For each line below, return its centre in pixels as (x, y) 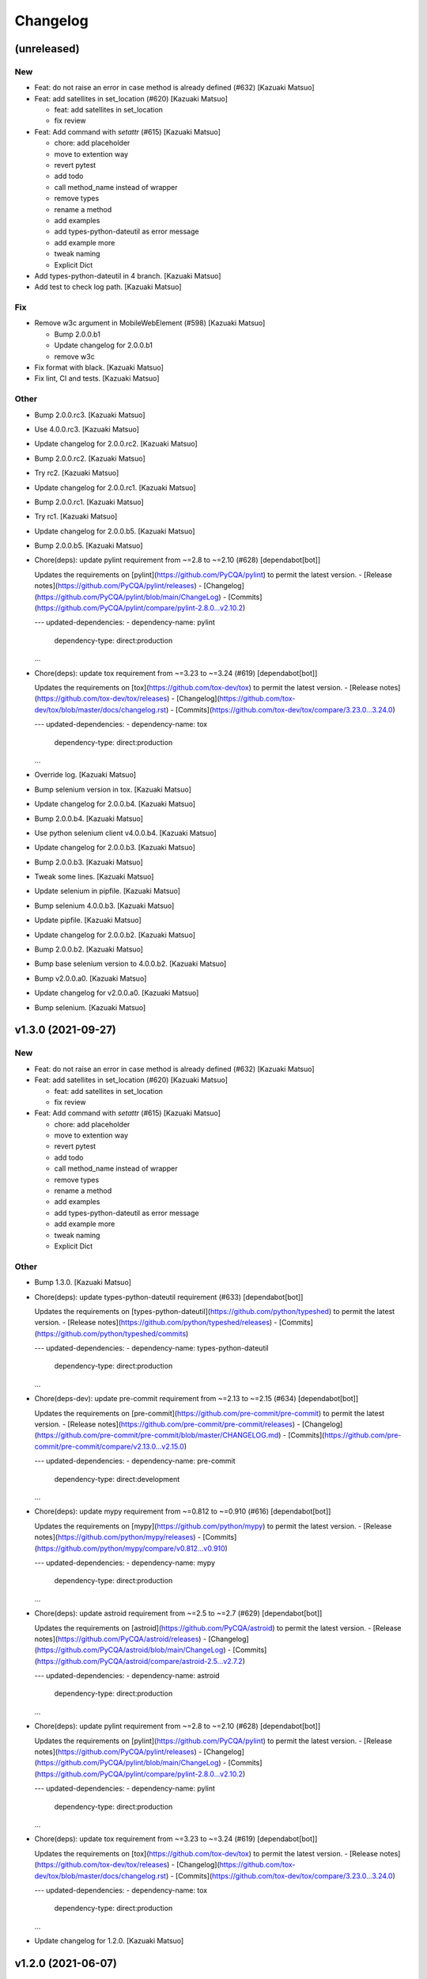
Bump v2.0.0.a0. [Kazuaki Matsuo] (91, 978)
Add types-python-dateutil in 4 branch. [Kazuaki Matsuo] (128, 275)
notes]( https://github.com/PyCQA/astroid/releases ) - (121, 1639)
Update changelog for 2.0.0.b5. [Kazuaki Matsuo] (115, 531)
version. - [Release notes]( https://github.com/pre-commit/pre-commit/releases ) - (167, 1424)
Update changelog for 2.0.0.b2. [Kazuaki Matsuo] (115, 935)
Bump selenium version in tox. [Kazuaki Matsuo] (113, 789)
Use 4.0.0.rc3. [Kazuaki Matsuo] (87, 429)
